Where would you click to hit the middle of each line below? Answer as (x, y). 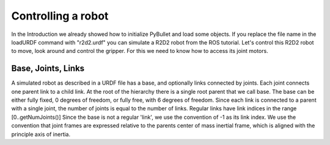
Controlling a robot (60, 16)
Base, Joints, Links (48, 69)
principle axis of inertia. (41, 134)
